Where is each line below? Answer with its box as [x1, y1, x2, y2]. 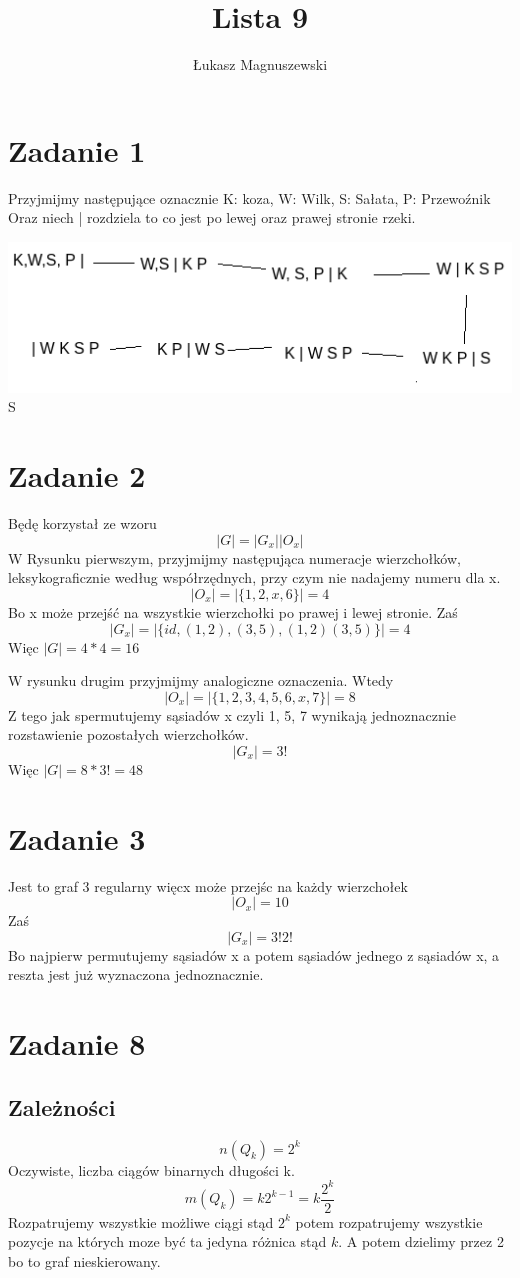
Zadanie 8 [8, 1023, 146, 1064]
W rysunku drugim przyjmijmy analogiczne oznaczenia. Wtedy [8, 670, 394, 691]
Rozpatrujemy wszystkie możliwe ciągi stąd [8, 1211, 274, 1232]
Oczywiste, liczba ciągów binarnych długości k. [8, 1159, 295, 1180]
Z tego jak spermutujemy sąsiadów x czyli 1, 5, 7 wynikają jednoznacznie [8, 704, 456, 725]
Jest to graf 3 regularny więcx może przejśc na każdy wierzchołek [8, 875, 408, 896]
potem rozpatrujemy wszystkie [295, 1211, 483, 1232]
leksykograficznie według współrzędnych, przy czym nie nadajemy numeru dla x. [8, 567, 501, 588]
